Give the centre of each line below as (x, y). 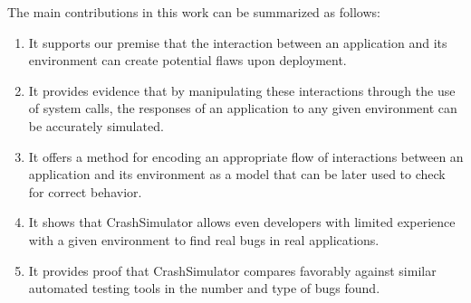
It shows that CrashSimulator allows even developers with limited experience (242, 222)
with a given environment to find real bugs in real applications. (204, 239)
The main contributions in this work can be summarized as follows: (194, 12)
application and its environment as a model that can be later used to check (237, 174)
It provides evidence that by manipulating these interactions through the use (242, 90)
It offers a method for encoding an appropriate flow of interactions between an (246, 156)
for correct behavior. (85, 191)
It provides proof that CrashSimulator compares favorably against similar (232, 270)
